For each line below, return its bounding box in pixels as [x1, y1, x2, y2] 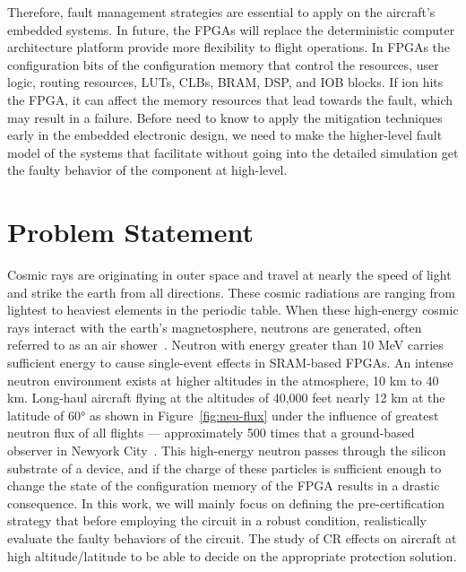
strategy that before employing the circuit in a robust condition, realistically [7, 511, 427, 530]
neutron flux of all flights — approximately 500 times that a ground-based [7, 423, 415, 442]
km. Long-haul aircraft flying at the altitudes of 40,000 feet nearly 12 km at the [7, 388, 445, 407]
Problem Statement [7, 213, 254, 250]
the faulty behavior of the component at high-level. [7, 160, 288, 179]
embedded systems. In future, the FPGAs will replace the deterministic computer [7, 20, 455, 39]
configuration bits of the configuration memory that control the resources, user [7, 55, 439, 74]
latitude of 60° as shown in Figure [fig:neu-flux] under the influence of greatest [7, 405, 439, 424]
